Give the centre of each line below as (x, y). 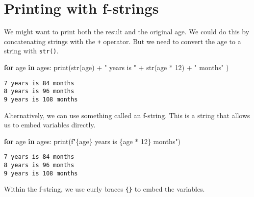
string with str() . (31, 51)
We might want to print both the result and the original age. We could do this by (127, 32)
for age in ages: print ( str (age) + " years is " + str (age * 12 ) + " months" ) (116, 67)
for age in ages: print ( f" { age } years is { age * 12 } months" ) (92, 141)
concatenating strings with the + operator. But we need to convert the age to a (123, 41)
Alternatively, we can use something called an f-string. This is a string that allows (127, 115)
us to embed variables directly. (50, 125)
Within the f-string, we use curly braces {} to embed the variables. (104, 189)
